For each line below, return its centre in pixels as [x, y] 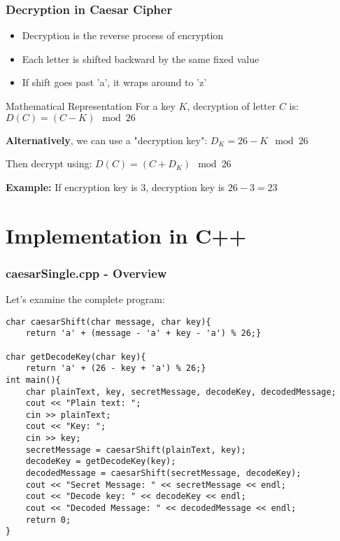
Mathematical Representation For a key [91, 106]
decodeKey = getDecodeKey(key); [101, 462]
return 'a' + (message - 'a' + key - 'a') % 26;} [143, 333]
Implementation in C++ [126, 235]
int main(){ [33, 380]
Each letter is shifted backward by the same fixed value [141, 58]
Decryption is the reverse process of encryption [123, 35]
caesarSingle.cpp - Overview [86, 273]
